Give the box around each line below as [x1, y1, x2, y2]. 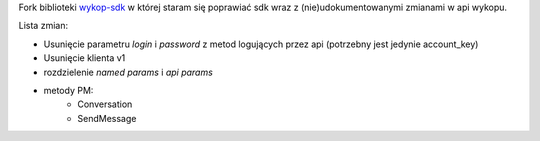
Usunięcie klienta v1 [43, 52, 126, 64]
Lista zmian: [18, 20, 69, 32]
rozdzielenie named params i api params [43, 66, 214, 78]
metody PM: [43, 84, 94, 96]
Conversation [77, 98, 133, 110]
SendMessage [77, 112, 137, 124]
